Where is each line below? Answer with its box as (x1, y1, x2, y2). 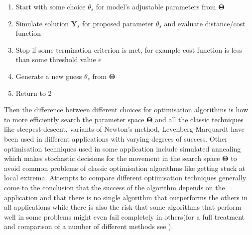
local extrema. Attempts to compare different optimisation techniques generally (4, 172, 247, 183)
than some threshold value (15, 54, 96, 65)
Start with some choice (15, 1, 86, 11)
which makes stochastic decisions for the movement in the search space (4, 153, 220, 163)
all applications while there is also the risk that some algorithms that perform (4, 202, 242, 212)
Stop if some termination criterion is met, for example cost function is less (15, 44, 242, 55)
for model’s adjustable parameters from (96, 1, 216, 11)
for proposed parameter (82, 18, 154, 28)
